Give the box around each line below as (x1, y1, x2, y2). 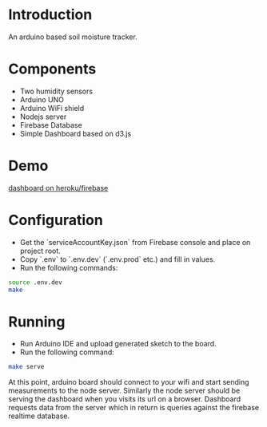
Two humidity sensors (19, 86, 94, 96)
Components (8, 60, 97, 78)
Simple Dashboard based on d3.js (19, 128, 132, 138)
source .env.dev (8, 278, 62, 287)
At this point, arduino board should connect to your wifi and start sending (8, 378, 249, 387)
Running (8, 313, 66, 330)
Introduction (8, 6, 93, 24)
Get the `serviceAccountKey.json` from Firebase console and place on (19, 237, 251, 247)
